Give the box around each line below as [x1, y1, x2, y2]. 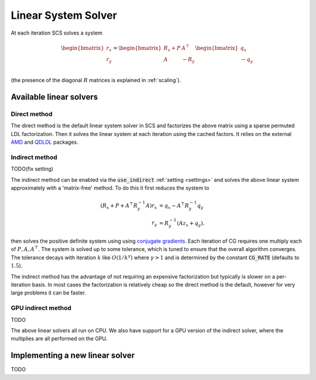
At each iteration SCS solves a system [11, 29, 102, 36]
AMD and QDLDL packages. [11, 138, 78, 145]
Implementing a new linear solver [11, 351, 135, 361]
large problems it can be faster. [11, 289, 86, 296]
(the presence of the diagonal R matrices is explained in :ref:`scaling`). [11, 77, 181, 84]
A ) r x [145, 202, 157, 211]
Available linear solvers [11, 91, 98, 102]
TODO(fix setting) [11, 165, 54, 172]
